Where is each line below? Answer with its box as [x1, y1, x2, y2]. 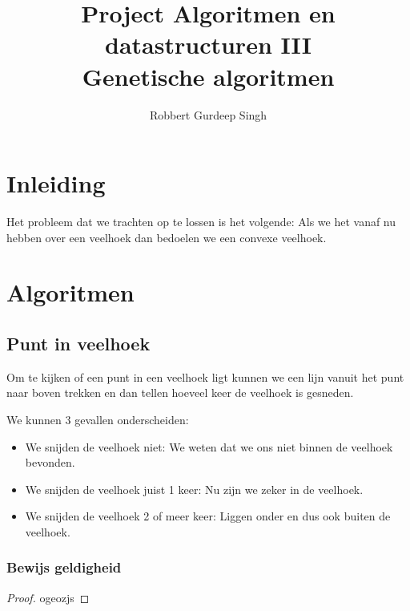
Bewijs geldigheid [6, 557, 122, 577]
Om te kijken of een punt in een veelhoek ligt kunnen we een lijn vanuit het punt [6, 368, 404, 385]
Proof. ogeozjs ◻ [6, 589, 90, 605]
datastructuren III [105, 28, 312, 61]
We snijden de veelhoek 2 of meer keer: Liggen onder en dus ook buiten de [25, 508, 391, 524]
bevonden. [25, 454, 75, 471]
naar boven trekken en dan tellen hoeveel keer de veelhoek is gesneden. [6, 384, 354, 401]
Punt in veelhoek [6, 330, 151, 355]
